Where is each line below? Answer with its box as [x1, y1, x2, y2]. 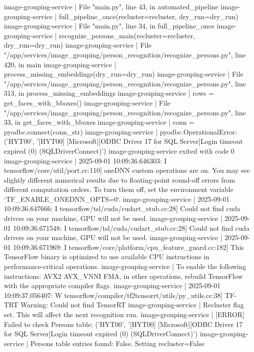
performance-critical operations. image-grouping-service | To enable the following [4, 261, 246, 271]
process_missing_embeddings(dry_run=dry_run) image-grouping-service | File [4, 69, 244, 79]
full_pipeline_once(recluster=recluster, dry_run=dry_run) [59, 11, 238, 21]
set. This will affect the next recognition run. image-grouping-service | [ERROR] [4, 309, 245, 319]
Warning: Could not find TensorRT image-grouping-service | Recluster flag [21, 299, 244, 310]
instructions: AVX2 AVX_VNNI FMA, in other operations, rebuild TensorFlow [4, 271, 243, 281]
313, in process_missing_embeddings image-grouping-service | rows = [4, 88, 214, 98]
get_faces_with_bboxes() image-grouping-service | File [4, 97, 170, 108]
